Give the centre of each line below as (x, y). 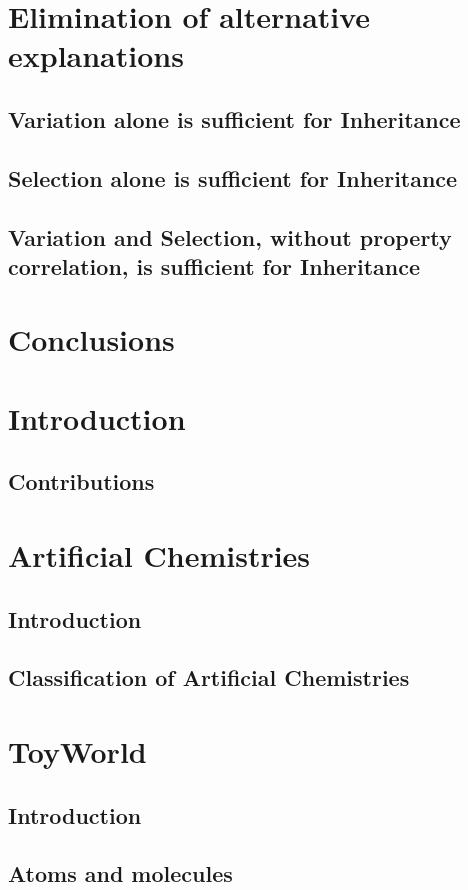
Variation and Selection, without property (230, 236)
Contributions (81, 481)
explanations (96, 55)
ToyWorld (77, 750)
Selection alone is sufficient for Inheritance (233, 177)
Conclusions (91, 339)
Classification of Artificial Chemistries (209, 677)
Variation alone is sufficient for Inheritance (234, 118)
